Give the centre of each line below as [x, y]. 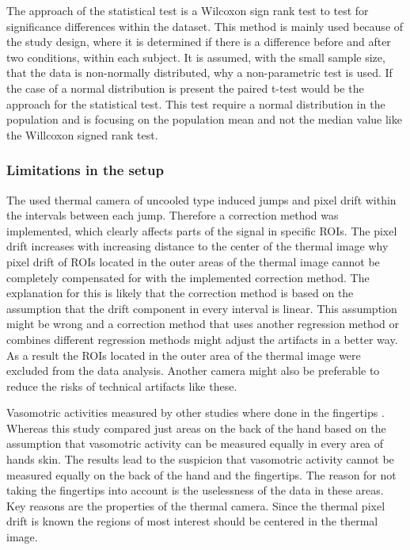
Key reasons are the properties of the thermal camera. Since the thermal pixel [196, 505]
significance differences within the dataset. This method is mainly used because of [205, 26]
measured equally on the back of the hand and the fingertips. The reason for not [201, 474]
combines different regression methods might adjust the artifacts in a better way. [202, 339]
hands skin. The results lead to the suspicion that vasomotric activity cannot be [200, 459]
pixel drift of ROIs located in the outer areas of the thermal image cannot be [193, 261]
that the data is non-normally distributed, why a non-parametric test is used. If [199, 73]
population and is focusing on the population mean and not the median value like [204, 119]
